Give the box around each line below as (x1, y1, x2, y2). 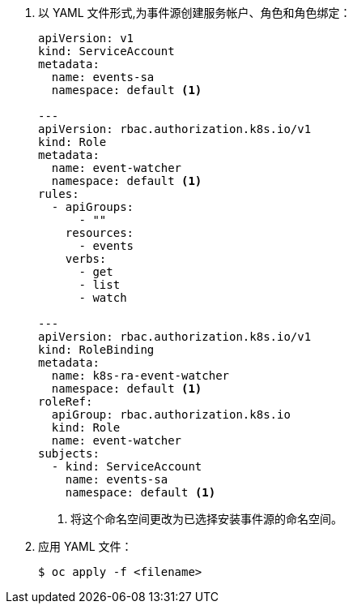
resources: (65, 226, 134, 239)
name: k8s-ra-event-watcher (51, 369, 230, 382)
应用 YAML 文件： (38, 539, 133, 553)
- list (79, 278, 121, 291)
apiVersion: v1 (38, 32, 134, 45)
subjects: (38, 447, 100, 460)
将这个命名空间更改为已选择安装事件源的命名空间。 (70, 512, 342, 526)
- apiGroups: (51, 200, 134, 213)
